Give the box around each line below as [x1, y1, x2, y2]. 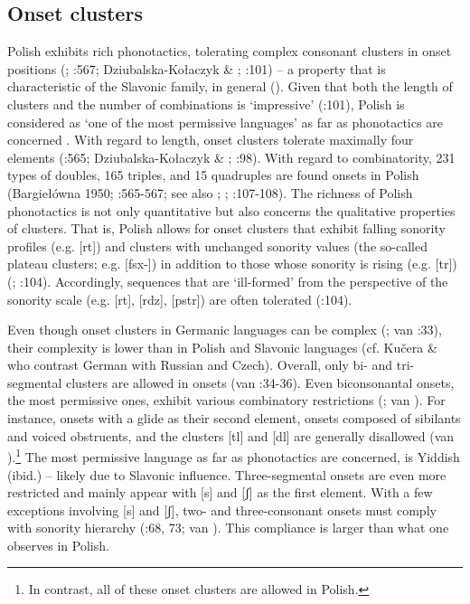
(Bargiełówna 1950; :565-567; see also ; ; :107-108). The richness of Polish [7, 183, 413, 202]
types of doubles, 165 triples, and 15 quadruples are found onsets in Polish [7, 165, 419, 184]
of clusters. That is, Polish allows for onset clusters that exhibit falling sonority [7, 219, 446, 238]
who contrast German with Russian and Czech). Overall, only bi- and [7, 355, 393, 374]
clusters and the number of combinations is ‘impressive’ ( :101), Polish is [7, 94, 405, 113]
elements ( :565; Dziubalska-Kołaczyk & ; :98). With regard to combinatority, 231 [7, 147, 456, 166]
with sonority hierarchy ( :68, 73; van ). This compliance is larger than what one [7, 518, 449, 537]
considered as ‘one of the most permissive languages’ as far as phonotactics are [7, 112, 443, 131]
